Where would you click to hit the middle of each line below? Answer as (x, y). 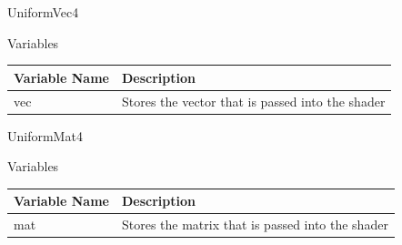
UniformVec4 (43, 12)
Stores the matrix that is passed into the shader (255, 225)
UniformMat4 (45, 135)
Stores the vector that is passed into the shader (253, 101)
